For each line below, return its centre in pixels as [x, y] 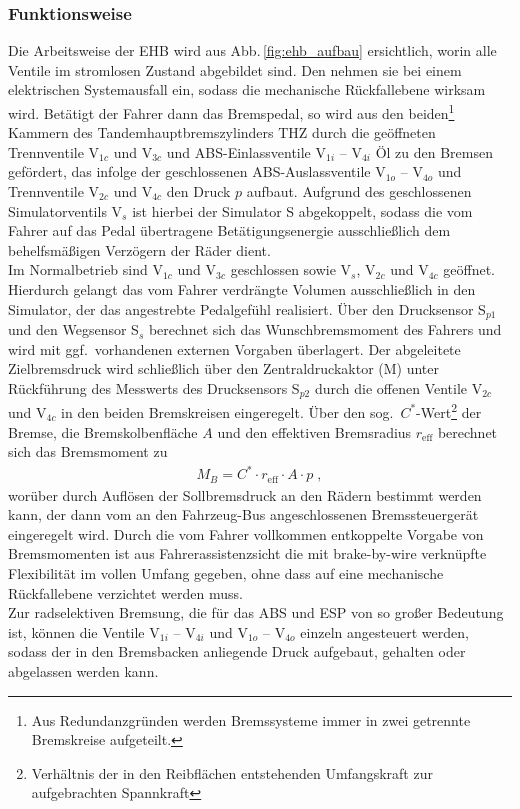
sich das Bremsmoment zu [88, 451]
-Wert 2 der [449, 410]
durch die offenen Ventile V [398, 387]
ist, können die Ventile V [84, 631]
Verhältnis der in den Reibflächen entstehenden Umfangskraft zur [232, 772]
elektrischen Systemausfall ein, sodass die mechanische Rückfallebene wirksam [247, 89]
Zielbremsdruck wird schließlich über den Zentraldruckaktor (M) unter [224, 368]
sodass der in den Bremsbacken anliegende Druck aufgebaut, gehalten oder [237, 651]
